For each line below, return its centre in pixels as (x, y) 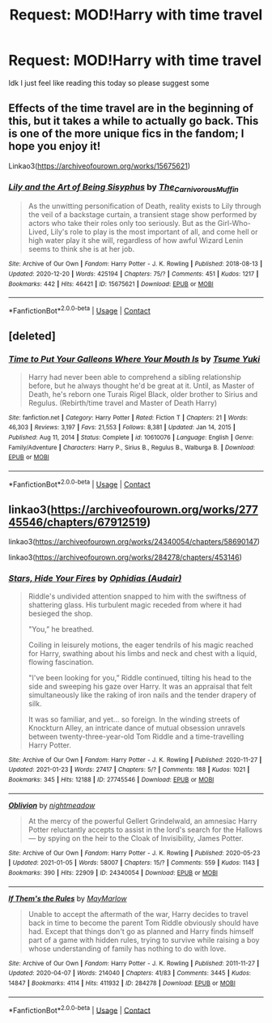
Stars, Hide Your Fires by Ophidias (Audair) (95, 578)
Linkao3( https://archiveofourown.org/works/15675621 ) (99, 166)
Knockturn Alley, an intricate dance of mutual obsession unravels (136, 727)
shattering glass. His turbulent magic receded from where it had (135, 604)
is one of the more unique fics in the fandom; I (126, 134)
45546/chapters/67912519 (78, 522)
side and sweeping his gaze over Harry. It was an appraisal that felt (140, 686)
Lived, (38, 232)
